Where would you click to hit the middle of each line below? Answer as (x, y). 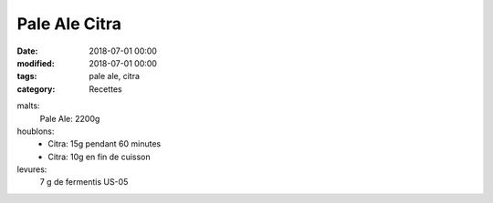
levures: (32, 169)
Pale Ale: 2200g (70, 118)
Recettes (105, 89)
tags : (27, 76)
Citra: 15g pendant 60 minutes (105, 144)
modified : (36, 63)
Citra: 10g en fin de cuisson (99, 157)
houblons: (36, 131)
